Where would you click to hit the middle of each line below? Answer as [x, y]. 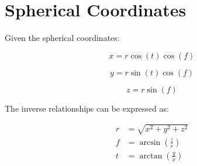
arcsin [150, 142]
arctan [151, 156]
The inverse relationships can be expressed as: [87, 108]
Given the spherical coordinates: [62, 38]
